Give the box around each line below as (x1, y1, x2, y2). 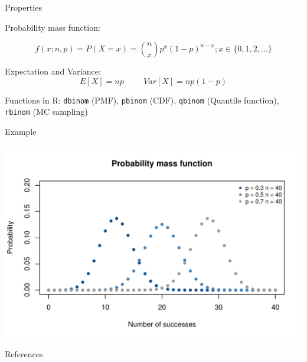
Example (5, 125, 37, 138)
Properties (5, 1, 42, 13)
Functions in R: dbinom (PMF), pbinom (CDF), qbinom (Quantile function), (5, 93, 279, 106)
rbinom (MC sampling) (5, 105, 88, 118)
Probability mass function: (5, 21, 100, 33)
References (5, 348, 43, 360)
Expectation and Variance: (5, 65, 101, 77)
